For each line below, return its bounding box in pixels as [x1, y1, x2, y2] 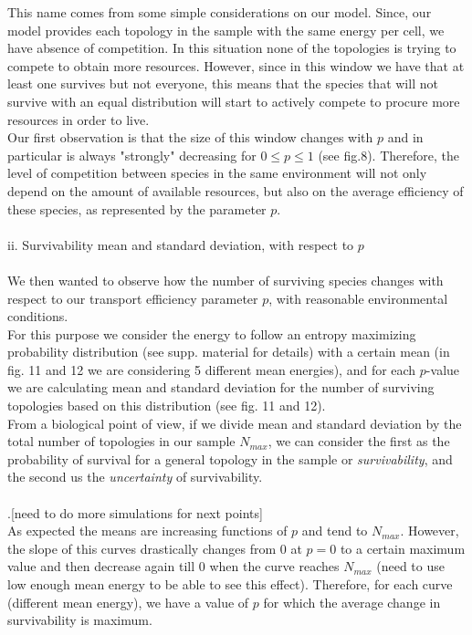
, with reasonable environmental [268, 288, 448, 307]
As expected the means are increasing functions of [7, 521, 288, 540]
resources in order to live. [7, 109, 150, 129]
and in [387, 128, 424, 147]
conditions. [7, 307, 68, 326]
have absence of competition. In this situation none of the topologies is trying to [7, 38, 456, 57]
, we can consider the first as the [267, 432, 450, 451]
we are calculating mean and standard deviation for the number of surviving [7, 378, 435, 397]
